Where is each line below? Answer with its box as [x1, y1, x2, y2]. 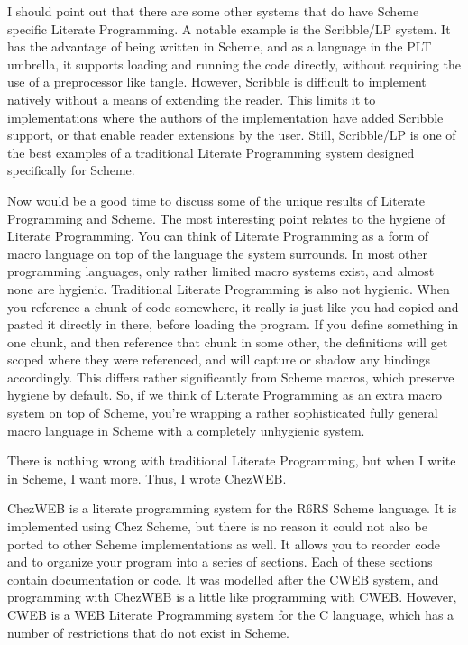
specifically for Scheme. [7, 161, 135, 180]
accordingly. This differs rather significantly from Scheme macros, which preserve [7, 367, 454, 386]
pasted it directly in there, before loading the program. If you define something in [7, 315, 459, 334]
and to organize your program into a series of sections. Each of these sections [7, 552, 433, 571]
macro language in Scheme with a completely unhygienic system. [7, 420, 365, 439]
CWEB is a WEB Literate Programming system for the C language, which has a [7, 605, 454, 623]
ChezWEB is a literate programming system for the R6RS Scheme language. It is [7, 499, 457, 518]
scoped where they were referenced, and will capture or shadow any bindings [7, 350, 431, 369]
